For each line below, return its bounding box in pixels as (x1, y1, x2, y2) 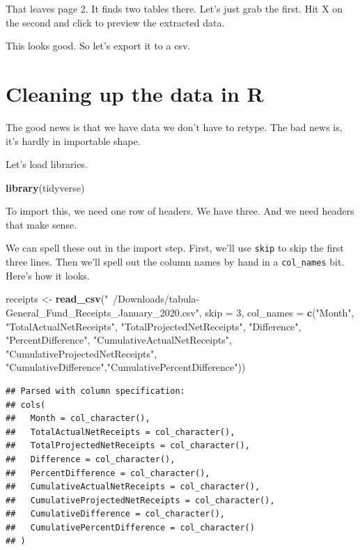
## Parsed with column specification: (6, 385, 185, 396)
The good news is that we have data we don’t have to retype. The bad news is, (6, 119, 343, 134)
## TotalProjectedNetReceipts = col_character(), (6, 441, 250, 451)
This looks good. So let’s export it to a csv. (6, 38, 191, 53)
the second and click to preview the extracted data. (6, 15, 225, 29)
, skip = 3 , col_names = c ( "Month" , (199, 305, 354, 319)
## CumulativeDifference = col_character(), (6, 509, 225, 519)
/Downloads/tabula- (113, 291, 200, 306)
